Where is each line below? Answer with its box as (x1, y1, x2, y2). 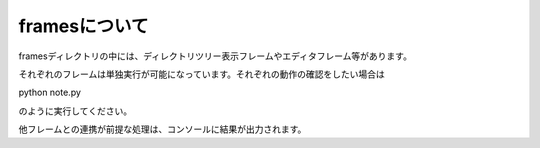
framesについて (18, 15, 149, 37)
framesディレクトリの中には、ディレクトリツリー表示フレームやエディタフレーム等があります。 (18, 50, 412, 62)
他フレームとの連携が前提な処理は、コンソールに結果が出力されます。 (18, 123, 307, 135)
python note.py (18, 86, 82, 99)
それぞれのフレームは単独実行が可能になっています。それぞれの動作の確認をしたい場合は (18, 68, 385, 80)
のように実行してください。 (18, 105, 133, 117)
